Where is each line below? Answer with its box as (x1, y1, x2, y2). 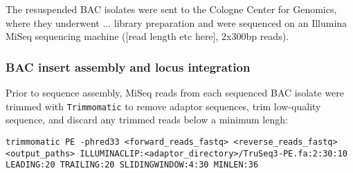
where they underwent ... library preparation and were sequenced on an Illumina (6, 15, 347, 30)
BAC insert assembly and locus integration (6, 58, 251, 75)
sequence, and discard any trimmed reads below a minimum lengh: (6, 112, 288, 127)
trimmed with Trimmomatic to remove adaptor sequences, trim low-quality (6, 99, 321, 113)
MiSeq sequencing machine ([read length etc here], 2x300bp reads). (6, 29, 289, 43)
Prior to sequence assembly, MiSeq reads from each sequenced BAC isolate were (6, 85, 345, 99)
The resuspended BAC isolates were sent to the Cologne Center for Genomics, (6, 2, 337, 16)
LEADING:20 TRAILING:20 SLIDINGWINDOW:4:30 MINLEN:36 (6, 160, 259, 170)
